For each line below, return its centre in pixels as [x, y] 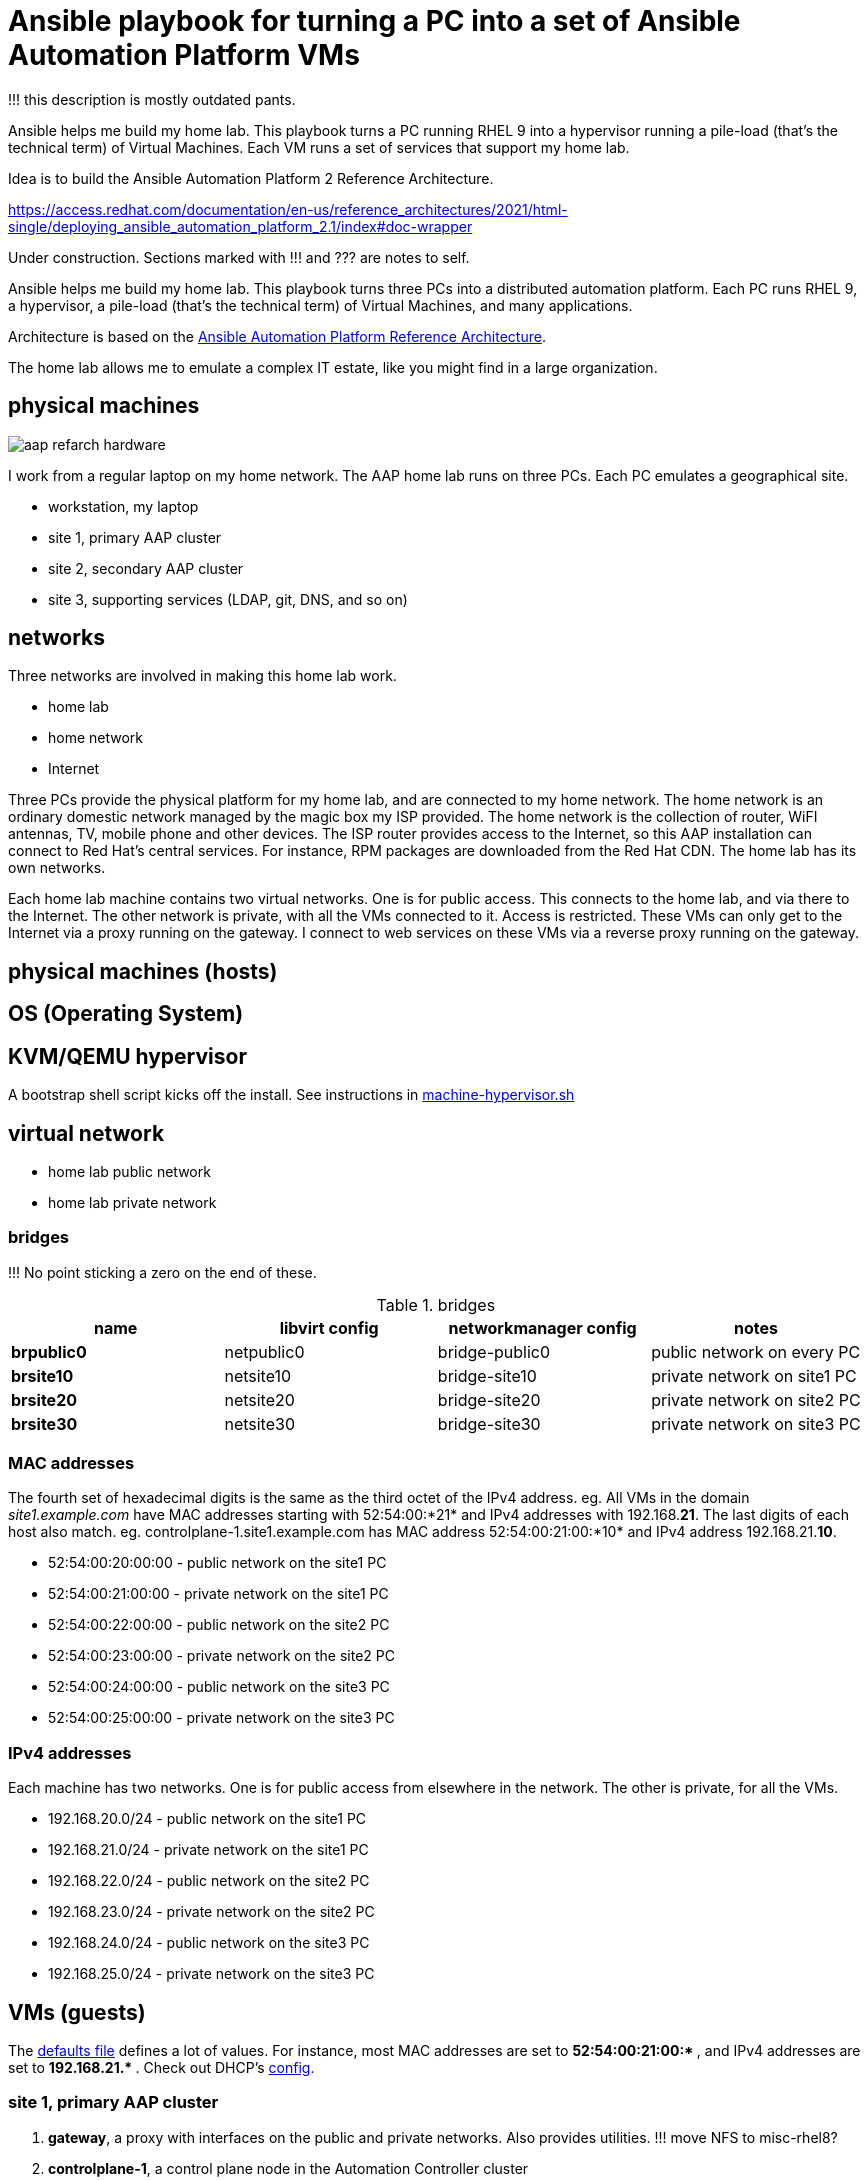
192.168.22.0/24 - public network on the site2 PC [209, 1881]
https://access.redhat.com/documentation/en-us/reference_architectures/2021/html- [288, 209]
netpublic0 [264, 1351]
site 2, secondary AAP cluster [146, 568]
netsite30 [259, 1423]
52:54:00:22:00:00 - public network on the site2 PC [219, 1625]
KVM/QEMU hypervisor [127, 1056]
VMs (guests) [77, 2012]
